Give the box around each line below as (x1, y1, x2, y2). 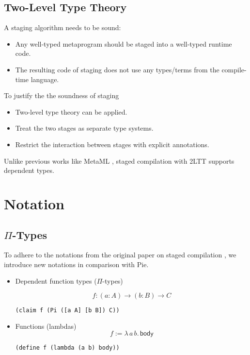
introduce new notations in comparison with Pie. (4, 259, 149, 269)
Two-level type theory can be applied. (15, 106, 127, 117)
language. (31, 74, 59, 84)
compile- (221, 64, 247, 74)
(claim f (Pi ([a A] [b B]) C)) (15, 307, 120, 314)
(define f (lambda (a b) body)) (15, 344, 120, 352)
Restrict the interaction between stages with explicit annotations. (15, 139, 209, 149)
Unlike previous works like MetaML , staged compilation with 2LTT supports (4, 155, 234, 166)
